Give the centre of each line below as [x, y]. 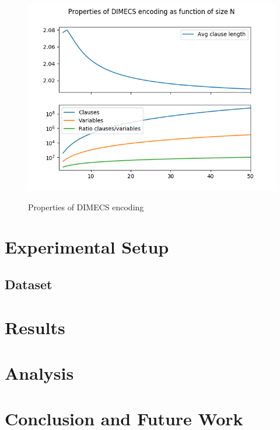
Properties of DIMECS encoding [86, 207]
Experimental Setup [87, 247]
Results [35, 327]
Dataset [29, 284]
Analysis [39, 372]
